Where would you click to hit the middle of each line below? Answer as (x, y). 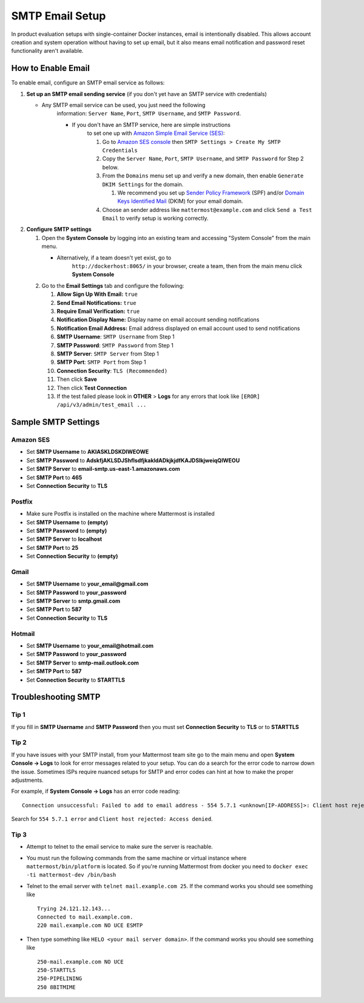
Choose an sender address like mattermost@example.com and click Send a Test (207, 210)
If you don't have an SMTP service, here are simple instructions (151, 125)
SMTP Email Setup (59, 16)
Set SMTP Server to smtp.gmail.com (73, 601)
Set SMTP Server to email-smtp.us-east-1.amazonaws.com (103, 469)
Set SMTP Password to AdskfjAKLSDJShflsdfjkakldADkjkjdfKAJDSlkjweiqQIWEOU (133, 460)
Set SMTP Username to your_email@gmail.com (87, 584)
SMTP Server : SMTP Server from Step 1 (108, 354)
